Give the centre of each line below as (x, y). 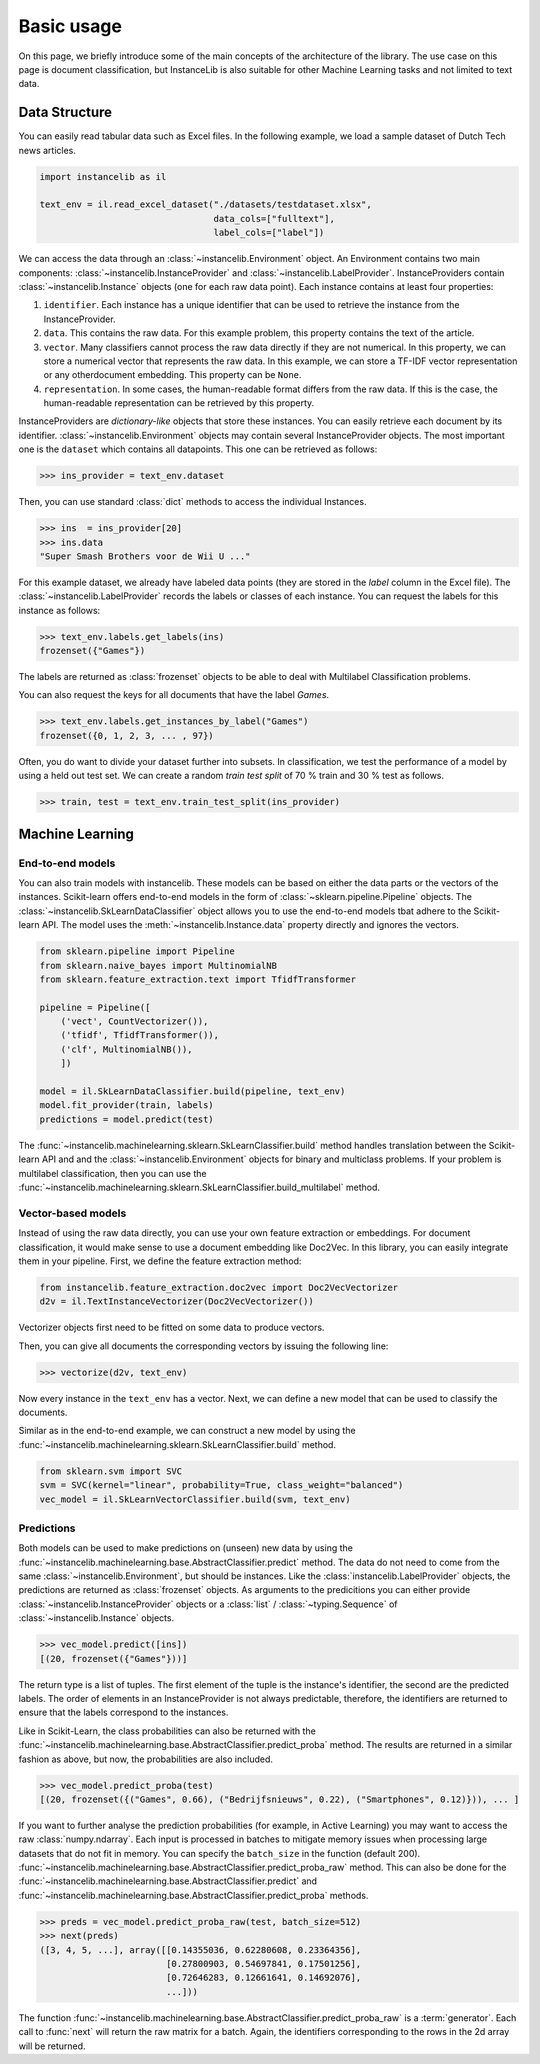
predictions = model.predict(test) (126, 1119)
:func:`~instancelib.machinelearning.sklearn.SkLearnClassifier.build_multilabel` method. (199, 1187)
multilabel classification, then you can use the (112, 1173)
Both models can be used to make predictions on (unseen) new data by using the (186, 1548)
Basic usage (70, 26)
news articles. (47, 150)
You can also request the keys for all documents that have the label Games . (174, 695)
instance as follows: (59, 610)
